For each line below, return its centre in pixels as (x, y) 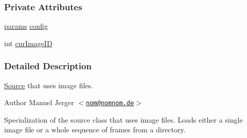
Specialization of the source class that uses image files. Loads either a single (123, 119)
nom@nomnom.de (110, 103)
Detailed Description (48, 66)
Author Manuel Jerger (39, 102)
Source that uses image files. (49, 85)
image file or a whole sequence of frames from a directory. (95, 130)
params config (26, 26)
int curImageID (28, 43)
